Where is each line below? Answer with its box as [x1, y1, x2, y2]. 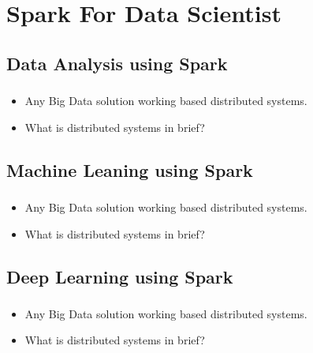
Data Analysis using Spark [6, 51, 228, 75]
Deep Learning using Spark [6, 264, 233, 288]
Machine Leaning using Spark [6, 157, 253, 182]
